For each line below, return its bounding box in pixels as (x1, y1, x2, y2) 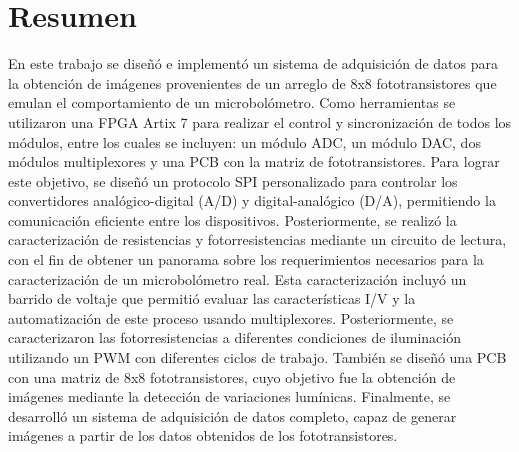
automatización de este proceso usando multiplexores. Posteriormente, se (8, 307, 454, 328)
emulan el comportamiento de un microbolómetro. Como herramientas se (8, 92, 456, 113)
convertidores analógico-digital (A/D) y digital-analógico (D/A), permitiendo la (8, 190, 496, 211)
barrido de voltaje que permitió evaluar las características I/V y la (8, 288, 416, 309)
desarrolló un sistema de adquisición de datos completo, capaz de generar (8, 405, 457, 426)
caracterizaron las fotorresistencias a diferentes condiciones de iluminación (8, 327, 461, 348)
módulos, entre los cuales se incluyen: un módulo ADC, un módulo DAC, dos (8, 131, 481, 152)
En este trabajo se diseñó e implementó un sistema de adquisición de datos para (8, 53, 498, 74)
